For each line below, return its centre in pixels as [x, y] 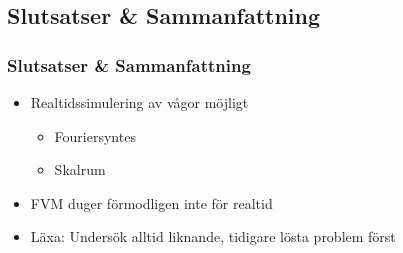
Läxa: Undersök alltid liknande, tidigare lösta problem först [213, 236]
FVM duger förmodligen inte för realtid [151, 202]
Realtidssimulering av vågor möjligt [139, 102]
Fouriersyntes [95, 135]
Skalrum [80, 169]
